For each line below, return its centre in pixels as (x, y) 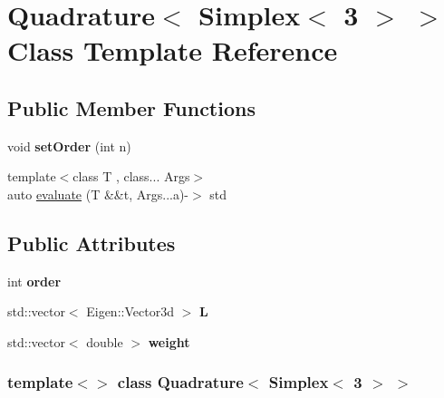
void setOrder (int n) (69, 146)
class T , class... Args (131, 176)
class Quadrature (180, 382)
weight (169, 341)
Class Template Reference (173, 50)
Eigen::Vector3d (130, 311)
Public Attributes (92, 243)
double (105, 341)
